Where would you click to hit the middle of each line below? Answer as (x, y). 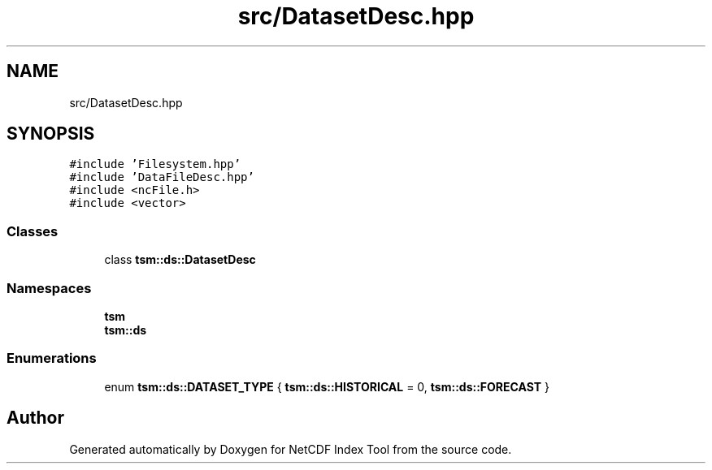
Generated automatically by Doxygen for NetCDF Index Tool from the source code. (291, 449)
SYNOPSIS (51, 134)
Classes (33, 231)
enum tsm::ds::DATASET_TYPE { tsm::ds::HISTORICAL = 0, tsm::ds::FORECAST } (327, 386)
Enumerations (52, 358)
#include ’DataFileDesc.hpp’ (162, 177)
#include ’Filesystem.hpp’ (155, 164)
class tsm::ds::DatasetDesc (180, 260)
